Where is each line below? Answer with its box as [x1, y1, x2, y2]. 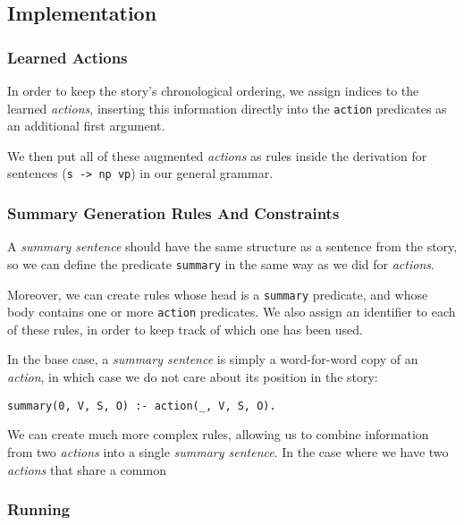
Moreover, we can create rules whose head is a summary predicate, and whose [7, 284, 428, 303]
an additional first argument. [7, 116, 165, 135]
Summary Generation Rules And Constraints [7, 202, 340, 224]
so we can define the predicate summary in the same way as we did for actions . [7, 254, 434, 273]
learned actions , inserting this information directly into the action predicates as [7, 98, 447, 117]
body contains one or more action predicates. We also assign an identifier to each [7, 302, 456, 321]
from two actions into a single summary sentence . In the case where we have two [7, 442, 449, 461]
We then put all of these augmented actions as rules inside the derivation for [7, 146, 427, 165]
